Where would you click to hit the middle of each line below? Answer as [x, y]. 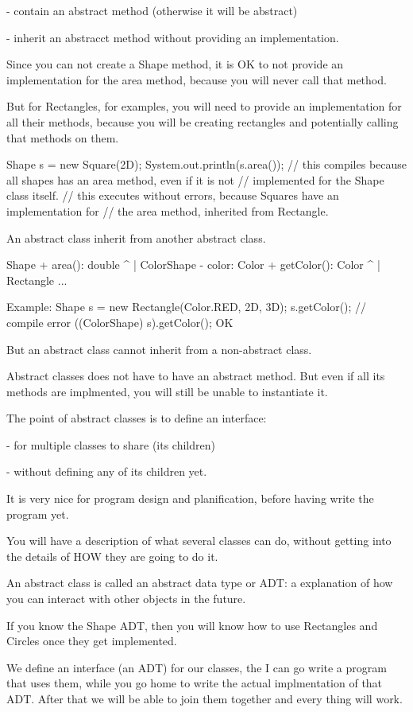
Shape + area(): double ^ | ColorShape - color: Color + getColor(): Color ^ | [193, 265]
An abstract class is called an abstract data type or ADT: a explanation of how [200, 583]
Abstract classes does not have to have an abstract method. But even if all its [196, 376]
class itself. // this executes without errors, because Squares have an [173, 195]
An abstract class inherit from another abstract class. [136, 237]
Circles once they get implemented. [92, 641]
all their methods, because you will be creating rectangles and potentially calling [203, 121]
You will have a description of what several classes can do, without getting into [199, 541]
